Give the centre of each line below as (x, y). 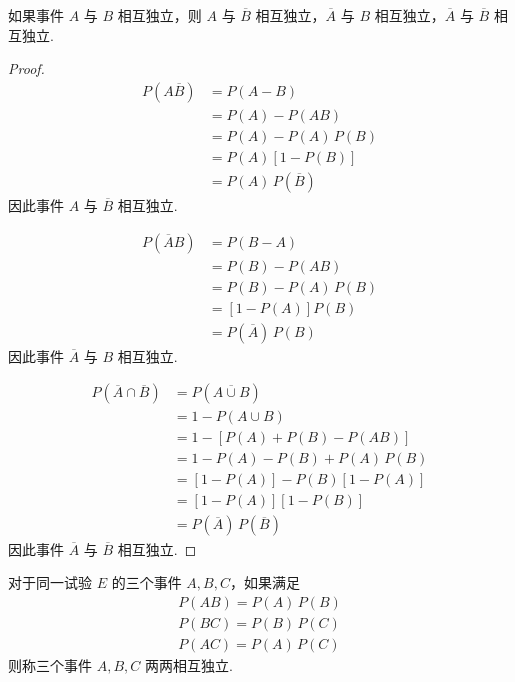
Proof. (26, 68)
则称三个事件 (50, 664)
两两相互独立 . (188, 664)
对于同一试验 (50, 582)
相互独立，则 (159, 15)
